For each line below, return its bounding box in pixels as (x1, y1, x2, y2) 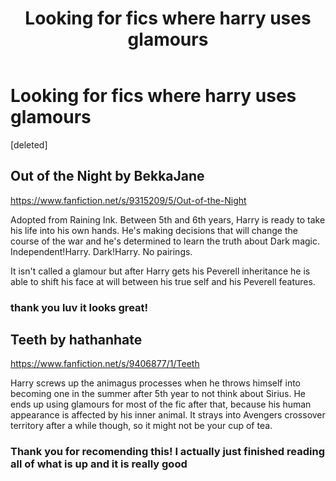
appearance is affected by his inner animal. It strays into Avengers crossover (10, 409, 326, 421)
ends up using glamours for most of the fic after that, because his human (10, 398, 312, 411)
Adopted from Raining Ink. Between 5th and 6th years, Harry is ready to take (10, 213, 326, 226)
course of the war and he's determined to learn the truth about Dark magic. (10, 235, 320, 247)
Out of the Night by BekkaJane (10, 168, 205, 185)
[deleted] (10, 138, 48, 151)
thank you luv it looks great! (10, 300, 149, 314)
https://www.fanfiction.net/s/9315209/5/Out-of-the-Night (10, 194, 247, 206)
